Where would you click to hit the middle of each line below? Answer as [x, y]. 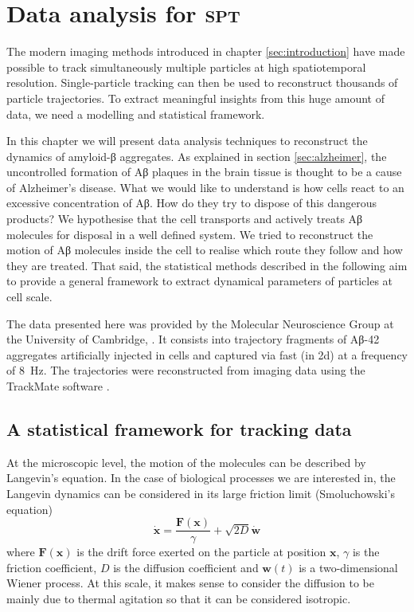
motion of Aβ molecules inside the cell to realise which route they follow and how [205, 250]
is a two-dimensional [348, 567]
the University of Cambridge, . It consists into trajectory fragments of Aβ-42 [193, 339]
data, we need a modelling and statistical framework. [136, 114]
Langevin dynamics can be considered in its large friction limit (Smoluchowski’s [201, 493]
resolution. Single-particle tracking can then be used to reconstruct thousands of [202, 82]
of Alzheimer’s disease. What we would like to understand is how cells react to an [205, 187]
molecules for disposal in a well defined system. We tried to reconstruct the [190, 234]
